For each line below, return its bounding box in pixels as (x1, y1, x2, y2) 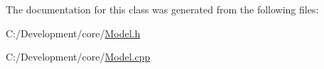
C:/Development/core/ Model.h (6, 25, 141, 40)
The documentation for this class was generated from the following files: (6, 2, 319, 16)
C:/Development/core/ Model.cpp (6, 49, 151, 64)
